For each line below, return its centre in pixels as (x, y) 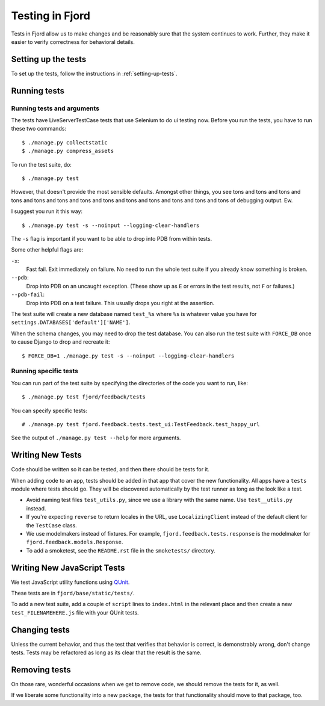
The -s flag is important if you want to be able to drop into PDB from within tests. (112, 238)
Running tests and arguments (55, 108)
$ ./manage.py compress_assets (68, 151)
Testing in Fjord (51, 16)
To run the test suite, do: (42, 164)
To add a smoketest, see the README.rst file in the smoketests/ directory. (121, 550)
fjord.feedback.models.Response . (75, 542)
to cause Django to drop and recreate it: (60, 342)
